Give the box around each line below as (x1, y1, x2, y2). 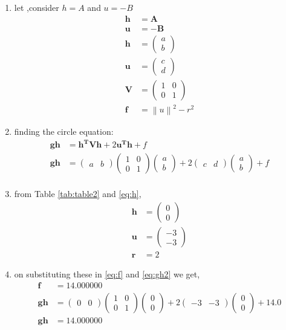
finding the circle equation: (14, 125, 114, 138)
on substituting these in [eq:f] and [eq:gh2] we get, (14, 268, 200, 280)
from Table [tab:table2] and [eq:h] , (14, 187, 141, 200)
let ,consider (14, 1, 59, 13)
